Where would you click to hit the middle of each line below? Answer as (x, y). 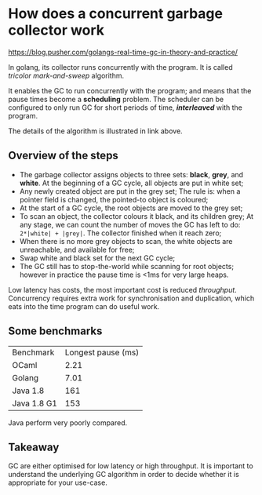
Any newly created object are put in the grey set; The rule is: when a (130, 191)
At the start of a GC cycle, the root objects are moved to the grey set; (131, 208)
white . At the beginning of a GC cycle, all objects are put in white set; (131, 183)
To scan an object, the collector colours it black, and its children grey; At (136, 216)
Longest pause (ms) (102, 352)
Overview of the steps (64, 156)
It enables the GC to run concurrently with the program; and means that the (130, 90)
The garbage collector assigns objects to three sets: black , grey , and (131, 174)
